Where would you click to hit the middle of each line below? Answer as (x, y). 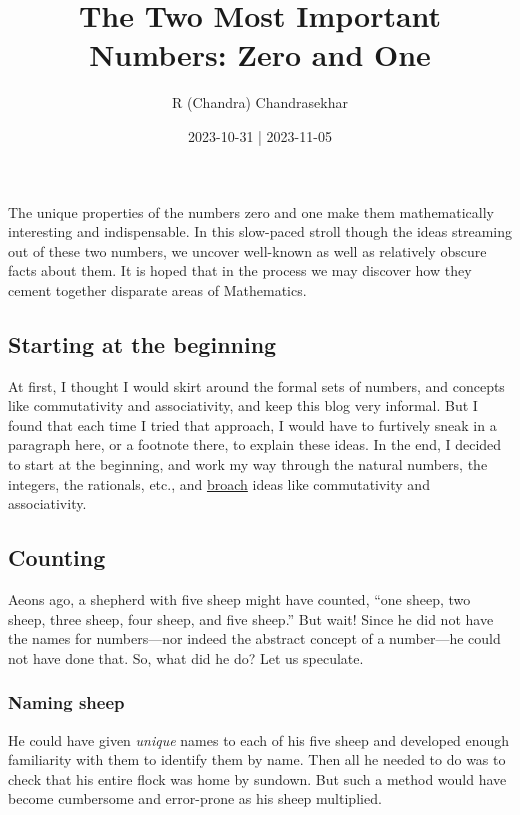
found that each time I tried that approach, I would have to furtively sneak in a (252, 424)
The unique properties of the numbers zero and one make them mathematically (251, 211)
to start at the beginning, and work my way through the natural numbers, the (248, 464)
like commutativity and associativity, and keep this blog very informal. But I (243, 405)
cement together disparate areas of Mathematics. (157, 289)
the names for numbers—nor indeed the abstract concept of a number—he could (254, 638)
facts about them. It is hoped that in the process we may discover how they (240, 270)
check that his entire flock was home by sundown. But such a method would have (257, 778)
